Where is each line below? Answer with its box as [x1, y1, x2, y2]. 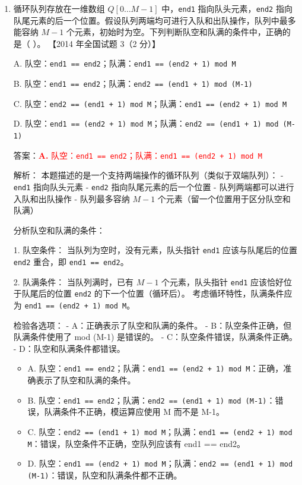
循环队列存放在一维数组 [13, 2, 105, 14]
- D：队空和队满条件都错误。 [13, 342, 125, 354]
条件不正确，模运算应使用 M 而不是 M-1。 [61, 405, 224, 418]
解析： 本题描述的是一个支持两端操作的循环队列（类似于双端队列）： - [13, 169, 284, 181]
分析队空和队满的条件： [13, 223, 105, 236]
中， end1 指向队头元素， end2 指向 [161, 2, 293, 14]
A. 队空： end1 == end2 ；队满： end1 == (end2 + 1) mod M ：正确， [27, 362, 284, 374]
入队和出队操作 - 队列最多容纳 [13, 192, 130, 204]
